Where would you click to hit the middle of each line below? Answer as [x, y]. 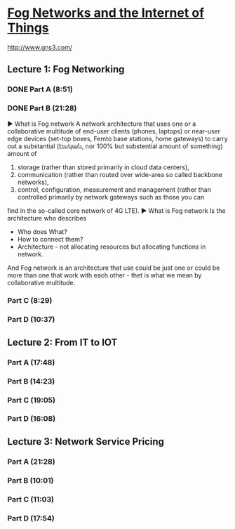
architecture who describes [47, 218]
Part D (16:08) [32, 419]
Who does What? [42, 231]
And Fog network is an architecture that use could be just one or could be [114, 268]
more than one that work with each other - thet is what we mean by [105, 275]
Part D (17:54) [31, 518]
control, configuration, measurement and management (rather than [114, 189]
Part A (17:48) [31, 362]
